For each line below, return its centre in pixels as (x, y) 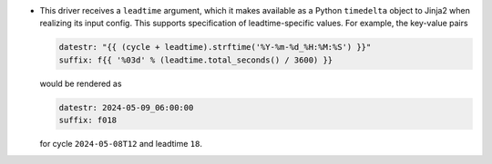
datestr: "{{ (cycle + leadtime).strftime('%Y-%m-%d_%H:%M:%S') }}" (215, 47)
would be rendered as (81, 83)
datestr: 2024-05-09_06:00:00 (126, 107)
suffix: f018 (88, 121)
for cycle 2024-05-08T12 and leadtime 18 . (121, 144)
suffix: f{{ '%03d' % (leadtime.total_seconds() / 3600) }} (196, 60)
